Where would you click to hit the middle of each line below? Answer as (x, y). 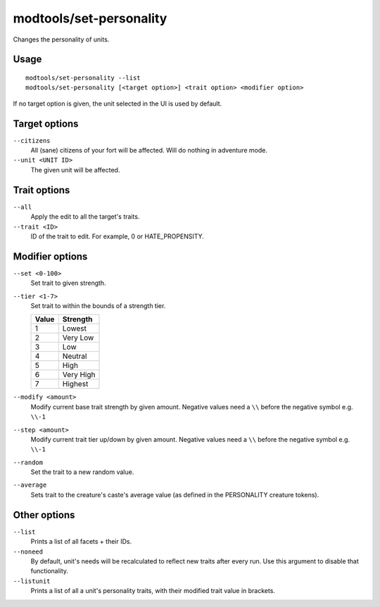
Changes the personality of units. (61, 39)
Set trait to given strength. (68, 283)
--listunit (32, 581)
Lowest (75, 328)
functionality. (50, 571)
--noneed (28, 551)
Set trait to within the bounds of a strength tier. (98, 305)
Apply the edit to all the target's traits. (85, 217)
